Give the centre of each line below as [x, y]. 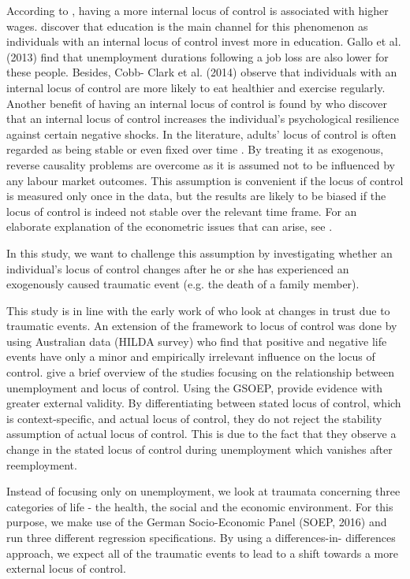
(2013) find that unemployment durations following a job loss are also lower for [198, 56]
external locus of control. [66, 568]
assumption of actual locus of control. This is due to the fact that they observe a [201, 434]
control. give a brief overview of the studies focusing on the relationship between [201, 372]
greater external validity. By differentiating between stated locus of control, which [204, 403]
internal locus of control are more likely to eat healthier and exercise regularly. [196, 87]
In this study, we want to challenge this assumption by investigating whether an [199, 252]
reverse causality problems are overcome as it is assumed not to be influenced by [201, 164]
